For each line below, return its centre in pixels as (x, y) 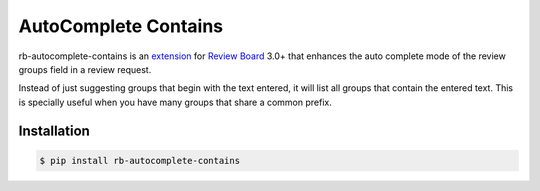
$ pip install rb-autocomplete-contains (139, 160)
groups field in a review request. (85, 69)
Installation (54, 130)
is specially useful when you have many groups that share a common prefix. (175, 102)
